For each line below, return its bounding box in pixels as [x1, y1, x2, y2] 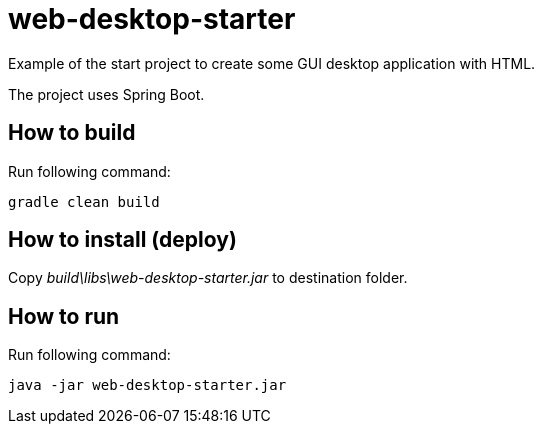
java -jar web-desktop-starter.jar [8, 377, 287, 394]
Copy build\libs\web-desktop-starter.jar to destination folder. [8, 269, 408, 287]
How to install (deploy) [8, 227, 237, 253]
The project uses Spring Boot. [8, 85, 205, 103]
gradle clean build [8, 193, 160, 210]
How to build [8, 120, 136, 146]
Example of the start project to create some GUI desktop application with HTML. [8, 54, 536, 72]
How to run [8, 303, 120, 329]
